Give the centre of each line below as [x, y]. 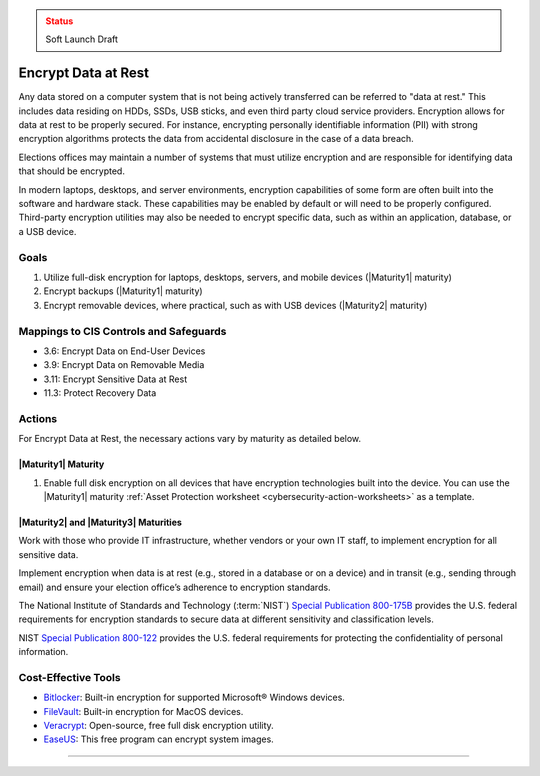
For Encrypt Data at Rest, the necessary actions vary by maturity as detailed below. [190, 439]
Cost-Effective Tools [69, 677]
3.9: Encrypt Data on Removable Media [124, 365]
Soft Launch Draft [82, 39]
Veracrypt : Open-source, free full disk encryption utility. [158, 726]
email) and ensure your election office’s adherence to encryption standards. [174, 587]
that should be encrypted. [71, 171]
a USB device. [47, 231]
